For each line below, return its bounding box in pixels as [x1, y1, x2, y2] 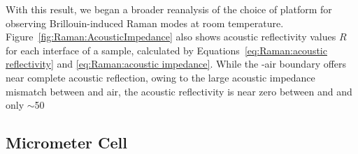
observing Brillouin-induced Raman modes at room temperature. [6, 15, 284, 30]
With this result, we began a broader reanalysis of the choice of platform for [6, 2, 332, 16]
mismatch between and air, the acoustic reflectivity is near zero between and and [6, 84, 352, 98]
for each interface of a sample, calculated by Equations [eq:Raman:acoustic [6, 43, 327, 57]
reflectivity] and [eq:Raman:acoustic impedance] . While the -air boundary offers [6, 56, 347, 71]
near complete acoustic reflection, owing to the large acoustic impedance [6, 70, 315, 84]
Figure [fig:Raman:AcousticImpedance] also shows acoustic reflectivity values [6, 29, 336, 44]
